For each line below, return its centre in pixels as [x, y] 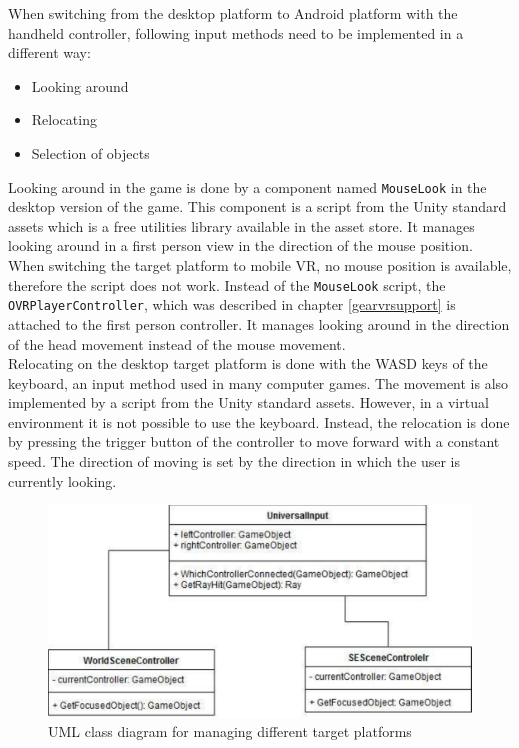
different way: [49, 52]
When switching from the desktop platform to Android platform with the [233, 13]
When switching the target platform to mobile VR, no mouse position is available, [260, 265]
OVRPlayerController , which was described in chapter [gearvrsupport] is [232, 304]
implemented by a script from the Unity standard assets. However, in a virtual [248, 402]
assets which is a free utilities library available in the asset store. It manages [241, 225]
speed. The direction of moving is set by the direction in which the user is [234, 461]
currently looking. [62, 480]
